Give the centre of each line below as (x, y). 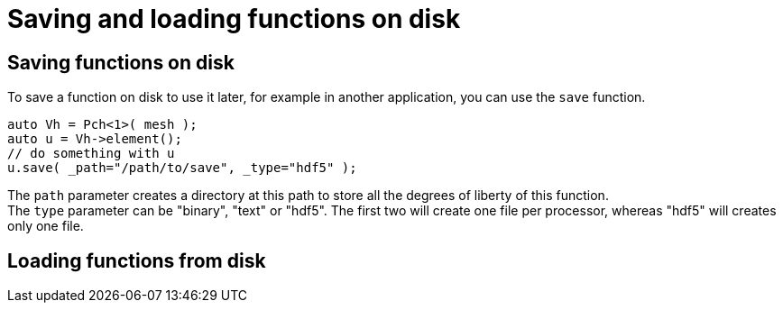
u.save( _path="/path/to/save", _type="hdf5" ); (182, 168)
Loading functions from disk (137, 260)
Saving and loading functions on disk (234, 19)
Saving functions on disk (121, 62)
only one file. (46, 226)
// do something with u (91, 154)
